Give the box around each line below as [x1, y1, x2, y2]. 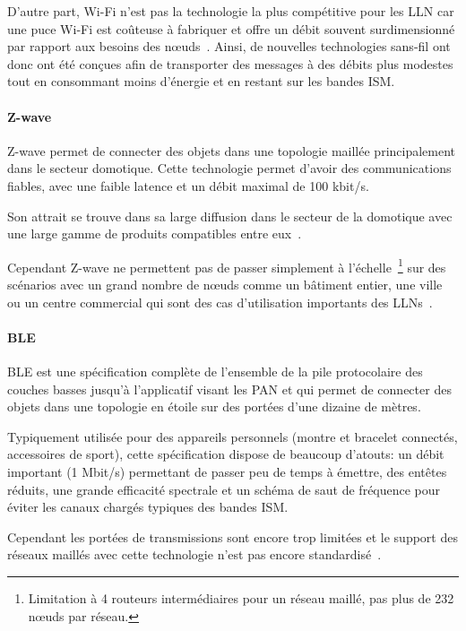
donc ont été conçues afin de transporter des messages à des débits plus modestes [7, 54, 453, 73]
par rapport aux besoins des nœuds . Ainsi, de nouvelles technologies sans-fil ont [7, 37, 451, 56]
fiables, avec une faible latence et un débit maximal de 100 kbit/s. [7, 176, 369, 194]
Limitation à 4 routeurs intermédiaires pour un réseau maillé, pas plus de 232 [28, 588, 454, 607]
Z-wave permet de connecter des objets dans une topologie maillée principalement [7, 141, 456, 160]
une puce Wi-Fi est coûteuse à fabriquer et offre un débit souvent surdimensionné [7, 19, 455, 38]
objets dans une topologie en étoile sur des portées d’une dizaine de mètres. [7, 397, 421, 416]
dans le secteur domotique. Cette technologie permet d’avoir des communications [7, 159, 452, 177]
